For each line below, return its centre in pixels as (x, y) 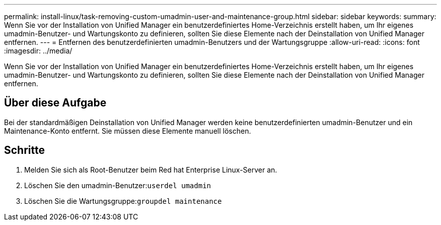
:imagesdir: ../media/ (38, 51)
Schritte (24, 150)
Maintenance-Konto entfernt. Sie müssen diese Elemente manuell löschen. (128, 131)
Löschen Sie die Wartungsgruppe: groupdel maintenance (123, 201)
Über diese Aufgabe (55, 103)
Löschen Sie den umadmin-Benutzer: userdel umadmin (118, 185)
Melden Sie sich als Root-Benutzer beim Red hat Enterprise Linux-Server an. (151, 170)
